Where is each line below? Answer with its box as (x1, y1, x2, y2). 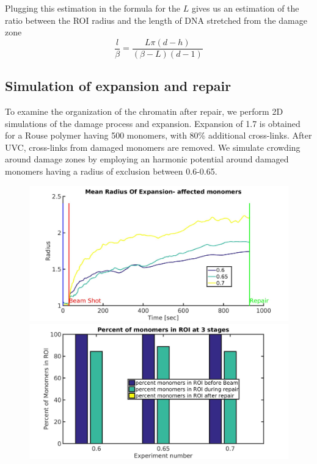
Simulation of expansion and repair (5, 76, 231, 95)
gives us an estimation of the (191, 2, 299, 14)
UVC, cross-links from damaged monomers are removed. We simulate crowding (5, 140, 301, 153)
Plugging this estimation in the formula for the (5, 2, 181, 14)
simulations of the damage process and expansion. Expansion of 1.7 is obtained (5, 117, 301, 129)
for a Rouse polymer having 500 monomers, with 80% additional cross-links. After (5, 129, 312, 142)
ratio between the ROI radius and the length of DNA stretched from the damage (5, 13, 307, 26)
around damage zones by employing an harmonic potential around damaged (5, 153, 289, 165)
